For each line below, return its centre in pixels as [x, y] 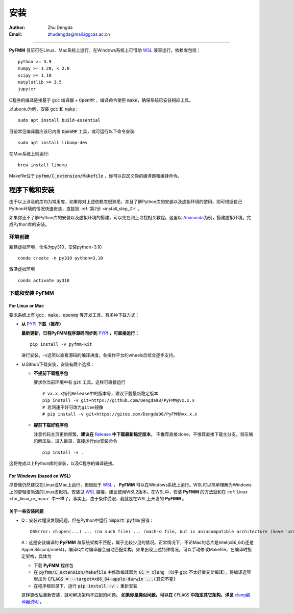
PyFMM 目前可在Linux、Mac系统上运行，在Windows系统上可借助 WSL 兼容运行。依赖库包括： [105, 50]
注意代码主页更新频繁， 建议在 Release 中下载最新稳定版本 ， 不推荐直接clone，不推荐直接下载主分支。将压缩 [143, 434]
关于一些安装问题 [26, 511]
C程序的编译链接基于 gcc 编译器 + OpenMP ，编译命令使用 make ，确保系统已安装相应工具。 [101, 100]
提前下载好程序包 [51, 425]
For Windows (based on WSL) [40, 476]
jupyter [27, 89]
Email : [15, 34]
